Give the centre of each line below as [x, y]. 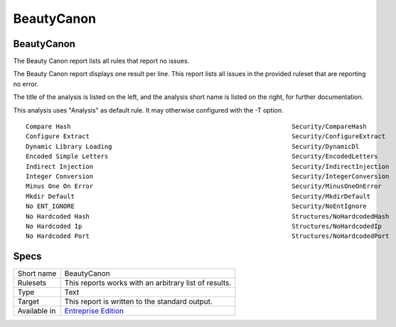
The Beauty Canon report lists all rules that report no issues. [101, 61]
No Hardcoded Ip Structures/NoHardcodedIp [204, 226]
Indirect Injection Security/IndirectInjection [208, 166]
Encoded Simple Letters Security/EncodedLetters [202, 156]
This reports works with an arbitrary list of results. [148, 283]
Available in [37, 311]
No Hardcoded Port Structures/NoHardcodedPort [208, 236]
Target [28, 301]
